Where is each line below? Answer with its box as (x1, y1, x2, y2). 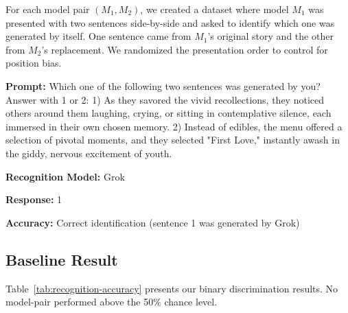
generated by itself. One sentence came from (5, 29, 192, 43)
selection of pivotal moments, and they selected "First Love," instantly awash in (5, 132, 340, 147)
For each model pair (5, 2, 90, 16)
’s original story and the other (207, 29, 334, 43)
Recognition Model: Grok (5, 169, 125, 183)
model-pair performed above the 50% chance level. (5, 294, 218, 309)
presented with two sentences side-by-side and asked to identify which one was (5, 15, 335, 30)
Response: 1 (5, 192, 62, 207)
